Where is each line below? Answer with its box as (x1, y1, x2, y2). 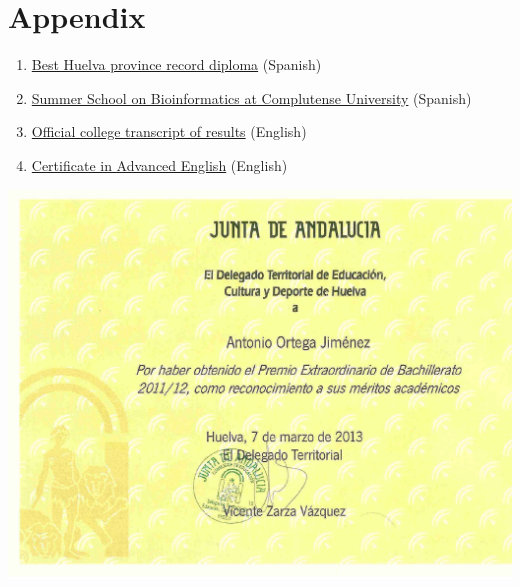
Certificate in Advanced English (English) (31, 154, 288, 175)
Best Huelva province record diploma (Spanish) (31, 54, 322, 75)
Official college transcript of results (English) (31, 121, 307, 142)
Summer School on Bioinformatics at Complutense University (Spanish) (31, 87, 472, 108)
